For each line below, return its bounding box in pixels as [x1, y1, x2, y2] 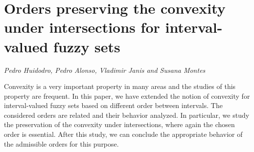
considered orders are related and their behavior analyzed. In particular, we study [4, 109, 250, 120]
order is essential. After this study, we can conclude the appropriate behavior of [4, 129, 243, 139]
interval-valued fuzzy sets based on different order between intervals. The [4, 100, 223, 110]
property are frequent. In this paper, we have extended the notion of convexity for [4, 90, 250, 101]
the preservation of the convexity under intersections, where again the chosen [4, 119, 235, 130]
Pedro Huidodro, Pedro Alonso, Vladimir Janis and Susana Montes [4, 65, 206, 75]
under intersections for [4, 17, 160, 37]
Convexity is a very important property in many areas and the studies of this [4, 81, 236, 91]
